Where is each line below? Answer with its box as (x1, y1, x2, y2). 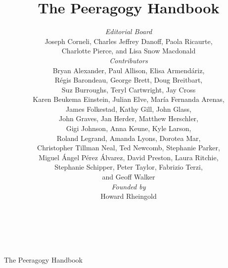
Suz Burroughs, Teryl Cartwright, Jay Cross (61, 84, 196, 94)
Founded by (111, 181, 146, 191)
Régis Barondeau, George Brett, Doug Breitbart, (54, 75, 203, 85)
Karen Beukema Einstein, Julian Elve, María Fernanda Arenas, (33, 94, 225, 104)
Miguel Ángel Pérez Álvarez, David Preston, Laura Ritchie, (39, 152, 219, 162)
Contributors (109, 55, 148, 65)
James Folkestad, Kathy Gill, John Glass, (66, 103, 191, 114)
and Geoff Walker (102, 172, 155, 182)
